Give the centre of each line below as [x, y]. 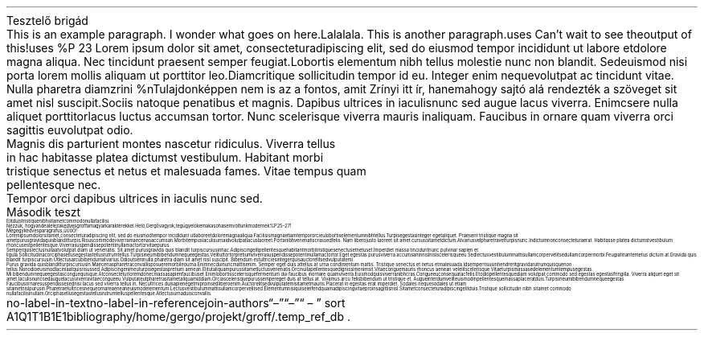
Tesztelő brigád [47, 21]
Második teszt [44, 212]
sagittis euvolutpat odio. [70, 130]
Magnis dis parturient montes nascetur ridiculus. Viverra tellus [171, 144]
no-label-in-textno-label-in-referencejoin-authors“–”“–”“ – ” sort [176, 303]
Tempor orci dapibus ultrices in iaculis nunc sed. [135, 198]
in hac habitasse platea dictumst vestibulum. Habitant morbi [165, 157]
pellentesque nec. [54, 185]
